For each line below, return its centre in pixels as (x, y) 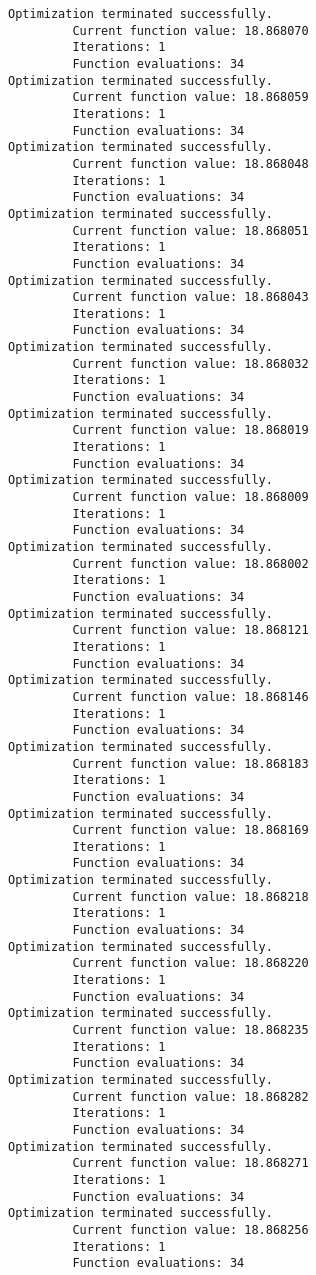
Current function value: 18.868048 (190, 163)
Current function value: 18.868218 (190, 896)
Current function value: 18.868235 (190, 1030)
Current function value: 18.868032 (190, 363)
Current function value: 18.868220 (190, 963)
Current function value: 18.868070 (190, 30)
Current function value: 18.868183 (190, 763)
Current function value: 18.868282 (190, 1096)
